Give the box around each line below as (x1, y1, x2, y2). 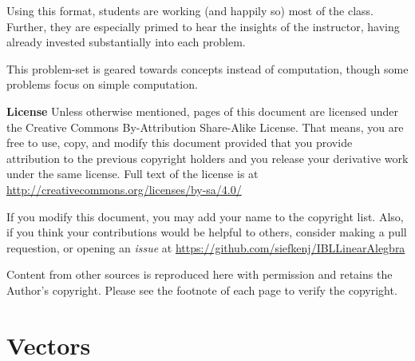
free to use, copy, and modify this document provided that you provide (6, 134, 353, 151)
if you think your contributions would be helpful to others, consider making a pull (6, 224, 407, 240)
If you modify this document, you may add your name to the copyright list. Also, (6, 208, 404, 224)
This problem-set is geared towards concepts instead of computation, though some (6, 60, 409, 77)
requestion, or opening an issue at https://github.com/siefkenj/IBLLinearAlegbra (6, 239, 405, 256)
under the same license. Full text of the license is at (6, 165, 259, 182)
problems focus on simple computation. (6, 76, 198, 93)
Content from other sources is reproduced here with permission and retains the (6, 266, 393, 283)
